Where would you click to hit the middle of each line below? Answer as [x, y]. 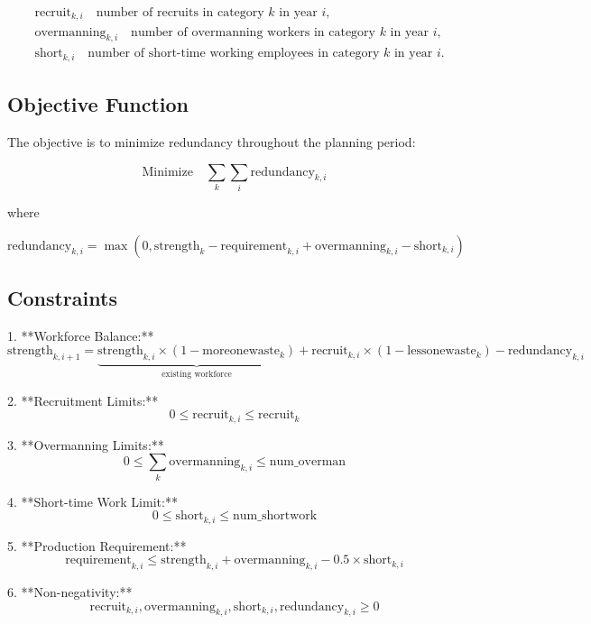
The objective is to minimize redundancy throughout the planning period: [212, 142]
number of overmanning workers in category [253, 32]
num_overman [308, 462]
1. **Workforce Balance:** [81, 335]
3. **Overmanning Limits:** [86, 444]
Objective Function [98, 104]
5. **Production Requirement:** [97, 545]
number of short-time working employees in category [234, 54]
